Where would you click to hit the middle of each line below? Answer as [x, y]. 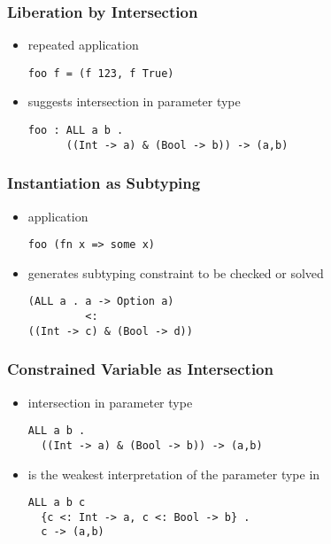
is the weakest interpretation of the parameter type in [174, 474]
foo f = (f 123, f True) [101, 73]
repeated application [83, 45]
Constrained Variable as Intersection [140, 369]
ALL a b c [57, 503]
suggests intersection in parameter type [134, 101]
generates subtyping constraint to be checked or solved [176, 272]
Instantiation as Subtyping [104, 183]
